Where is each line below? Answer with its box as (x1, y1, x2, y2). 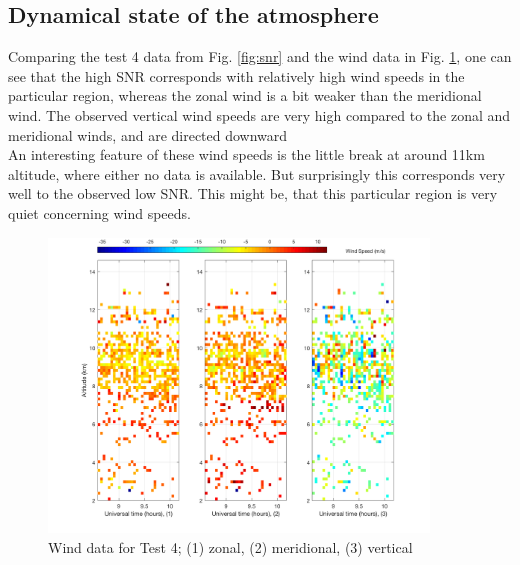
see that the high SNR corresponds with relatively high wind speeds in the (8, 65, 465, 86)
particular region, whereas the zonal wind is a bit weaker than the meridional (8, 85, 482, 106)
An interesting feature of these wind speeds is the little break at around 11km (8, 144, 485, 165)
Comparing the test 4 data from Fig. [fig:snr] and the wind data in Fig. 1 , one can (8, 46, 512, 67)
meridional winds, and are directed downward (8, 124, 288, 145)
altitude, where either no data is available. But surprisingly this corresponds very (8, 163, 506, 184)
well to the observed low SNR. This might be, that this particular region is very (8, 183, 498, 204)
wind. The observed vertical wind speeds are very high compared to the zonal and (8, 104, 511, 125)
